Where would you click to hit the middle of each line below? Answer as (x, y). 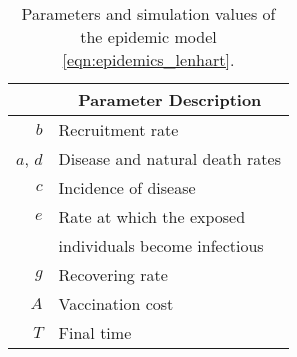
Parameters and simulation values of (148, 13)
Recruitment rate (118, 129)
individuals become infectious (161, 245)
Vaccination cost (116, 303)
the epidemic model (148, 36)
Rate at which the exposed (152, 216)
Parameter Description (170, 99)
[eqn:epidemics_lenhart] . (148, 59)
